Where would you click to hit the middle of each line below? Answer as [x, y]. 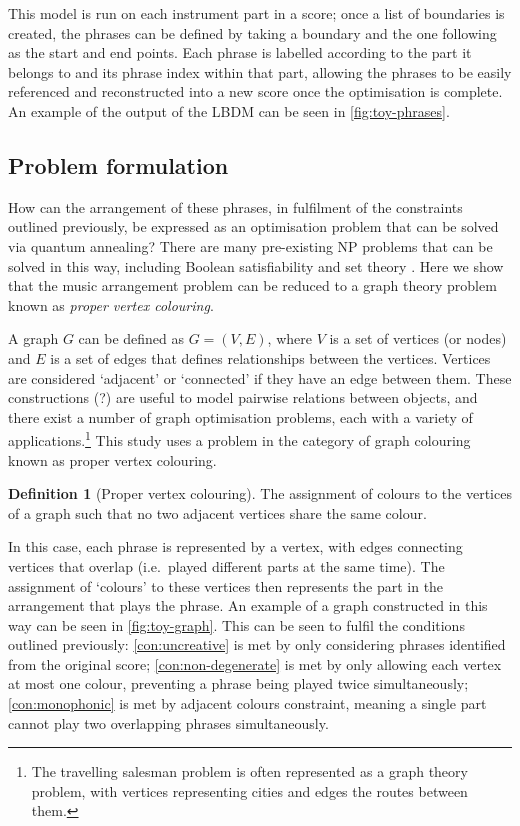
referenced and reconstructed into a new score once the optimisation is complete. [255, 91]
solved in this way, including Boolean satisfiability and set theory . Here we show [256, 265]
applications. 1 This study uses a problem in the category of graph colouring [239, 438]
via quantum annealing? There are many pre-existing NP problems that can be [250, 245]
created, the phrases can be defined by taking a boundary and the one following [252, 32]
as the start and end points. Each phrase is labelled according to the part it [240, 52]
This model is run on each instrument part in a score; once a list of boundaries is [256, 13]
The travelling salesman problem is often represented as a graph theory [249, 771]
